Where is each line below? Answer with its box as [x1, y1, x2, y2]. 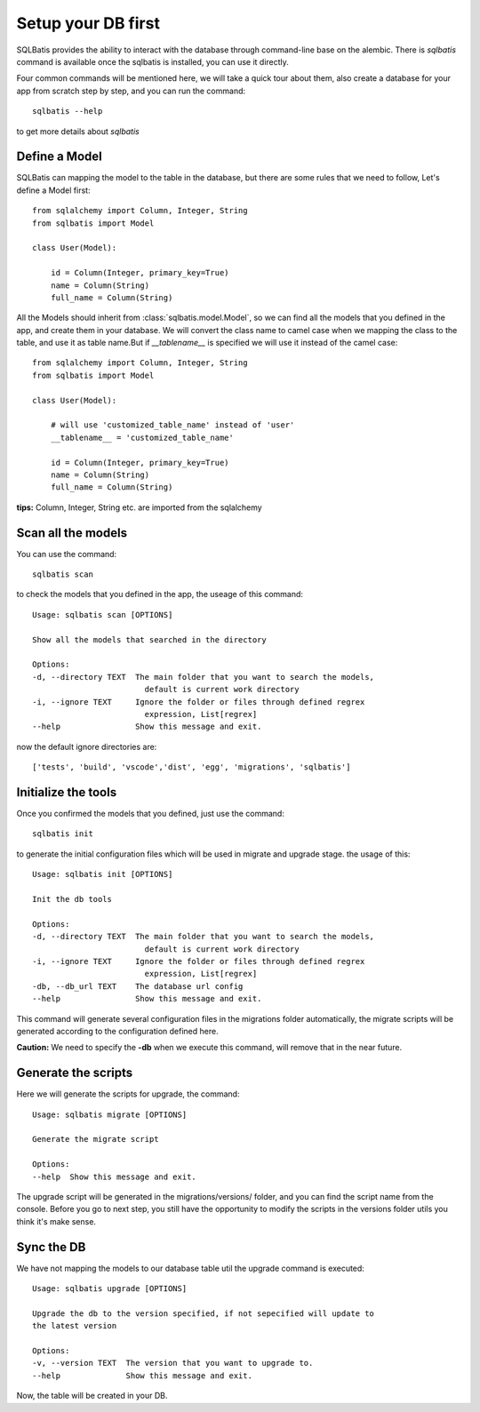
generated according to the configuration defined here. [16, 1025, 219, 1036]
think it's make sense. [16, 1216, 97, 1226]
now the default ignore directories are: [16, 741, 157, 752]
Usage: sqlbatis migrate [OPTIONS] [32, 1109, 188, 1120]
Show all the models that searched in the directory [32, 634, 267, 644]
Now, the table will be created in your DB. [16, 1391, 168, 1401]
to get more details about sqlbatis [16, 125, 140, 137]
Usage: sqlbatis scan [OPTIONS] [32, 610, 173, 619]
